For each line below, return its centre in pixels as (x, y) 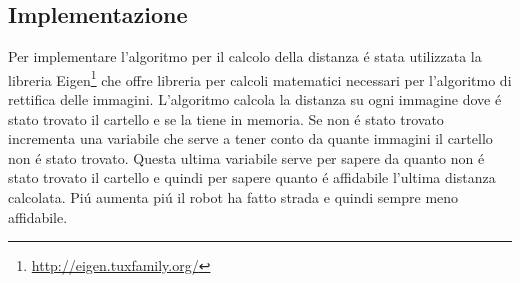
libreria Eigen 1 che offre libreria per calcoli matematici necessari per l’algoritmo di (260, 78)
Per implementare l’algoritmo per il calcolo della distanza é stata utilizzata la (245, 56)
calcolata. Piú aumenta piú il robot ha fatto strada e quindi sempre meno (233, 197)
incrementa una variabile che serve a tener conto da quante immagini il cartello (250, 138)
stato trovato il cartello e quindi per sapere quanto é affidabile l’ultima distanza (252, 177)
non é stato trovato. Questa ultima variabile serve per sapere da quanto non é (246, 157)
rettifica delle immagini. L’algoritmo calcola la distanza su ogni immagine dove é (255, 99)
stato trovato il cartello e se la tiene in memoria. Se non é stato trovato (226, 118)
